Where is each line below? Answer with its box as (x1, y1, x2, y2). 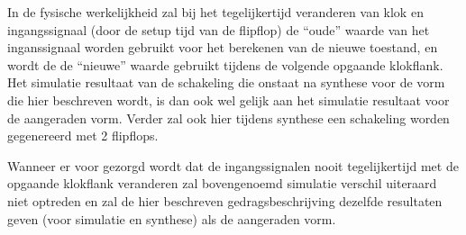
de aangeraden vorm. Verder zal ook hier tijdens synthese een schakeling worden (7, 108, 450, 127)
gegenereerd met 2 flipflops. (7, 126, 159, 145)
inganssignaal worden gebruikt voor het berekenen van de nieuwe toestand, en (7, 38, 438, 57)
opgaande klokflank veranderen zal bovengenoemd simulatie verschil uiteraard (7, 174, 437, 193)
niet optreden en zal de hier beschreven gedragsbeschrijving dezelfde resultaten (7, 191, 443, 210)
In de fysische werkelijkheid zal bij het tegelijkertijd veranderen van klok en (7, 3, 424, 21)
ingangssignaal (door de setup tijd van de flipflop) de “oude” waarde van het (7, 20, 430, 39)
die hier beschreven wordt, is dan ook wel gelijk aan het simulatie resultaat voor (7, 90, 450, 109)
